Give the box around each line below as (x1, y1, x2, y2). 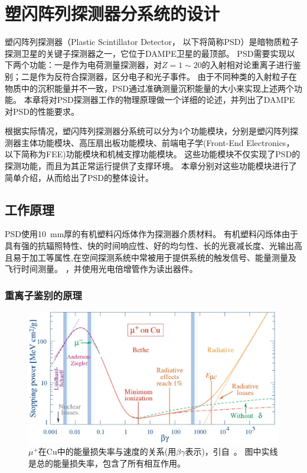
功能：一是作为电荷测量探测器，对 (29, 59, 162, 71)
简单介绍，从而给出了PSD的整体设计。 (5, 171, 154, 183)
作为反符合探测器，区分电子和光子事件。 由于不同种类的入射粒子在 (37, 70, 297, 82)
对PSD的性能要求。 (5, 105, 80, 117)
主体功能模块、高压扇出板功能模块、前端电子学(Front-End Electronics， (21, 136, 295, 148)
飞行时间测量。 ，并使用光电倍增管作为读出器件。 (5, 263, 198, 275)
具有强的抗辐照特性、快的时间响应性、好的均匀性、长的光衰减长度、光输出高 (5, 239, 302, 252)
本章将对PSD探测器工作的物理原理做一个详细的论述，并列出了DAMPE (24, 93, 295, 106)
